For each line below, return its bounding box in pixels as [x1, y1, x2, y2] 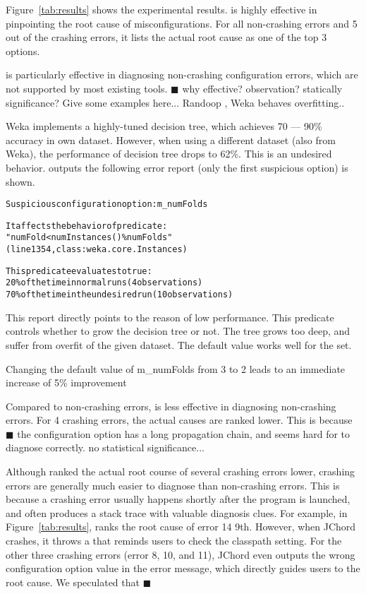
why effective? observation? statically [182, 81, 343, 95]
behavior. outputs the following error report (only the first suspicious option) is [6, 160, 348, 174]
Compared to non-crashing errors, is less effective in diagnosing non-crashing [6, 398, 336, 413]
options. [6, 43, 40, 58]
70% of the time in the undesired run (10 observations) [6, 290, 233, 300]
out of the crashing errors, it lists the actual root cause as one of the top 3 [6, 30, 327, 44]
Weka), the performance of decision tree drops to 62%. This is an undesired [6, 146, 332, 161]
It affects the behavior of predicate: [6, 220, 168, 231]
